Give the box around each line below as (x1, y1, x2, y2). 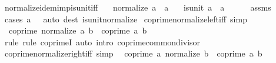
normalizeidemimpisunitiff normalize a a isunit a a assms (4, 1, 271, 13)
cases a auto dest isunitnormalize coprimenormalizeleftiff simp (4, 12, 247, 25)
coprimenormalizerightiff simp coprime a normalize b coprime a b (4, 47, 262, 59)
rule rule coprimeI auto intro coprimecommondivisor (4, 35, 201, 48)
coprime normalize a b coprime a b (8, 24, 147, 37)
